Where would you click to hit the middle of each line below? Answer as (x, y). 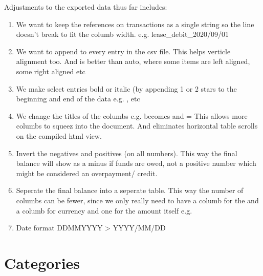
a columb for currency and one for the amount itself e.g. (104, 210)
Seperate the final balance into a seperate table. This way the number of (130, 190)
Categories (42, 262)
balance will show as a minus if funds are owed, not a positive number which (136, 163)
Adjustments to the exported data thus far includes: (86, 7)
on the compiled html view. (59, 135)
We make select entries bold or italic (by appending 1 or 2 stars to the (126, 88)
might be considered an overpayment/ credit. (87, 173)
